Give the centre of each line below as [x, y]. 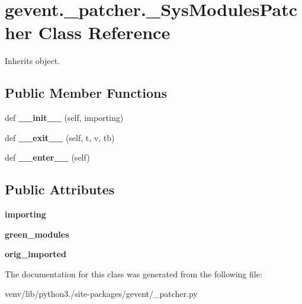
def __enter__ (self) [47, 157]
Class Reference [104, 32]
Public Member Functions [86, 93]
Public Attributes [60, 189]
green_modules [37, 234]
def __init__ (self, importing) [64, 118]
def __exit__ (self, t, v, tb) [60, 137]
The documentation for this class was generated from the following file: [134, 273]
